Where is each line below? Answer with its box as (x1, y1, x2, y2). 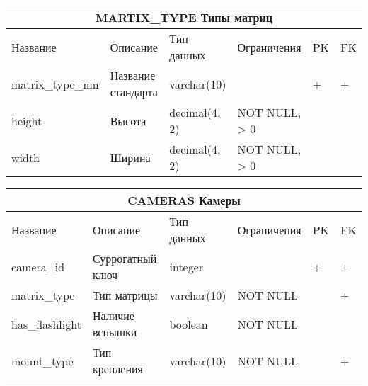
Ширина (110, 149, 151, 166)
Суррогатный (92, 250, 157, 266)
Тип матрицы (92, 287, 158, 303)
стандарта (110, 84, 158, 100)
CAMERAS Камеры (127, 192, 241, 208)
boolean (169, 315, 208, 332)
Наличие (92, 307, 134, 324)
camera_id (11, 258, 65, 275)
